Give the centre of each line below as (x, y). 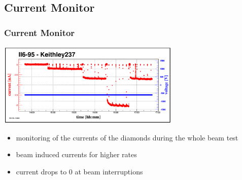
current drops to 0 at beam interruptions (79, 171)
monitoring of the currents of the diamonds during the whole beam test (127, 137)
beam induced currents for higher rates (76, 154)
